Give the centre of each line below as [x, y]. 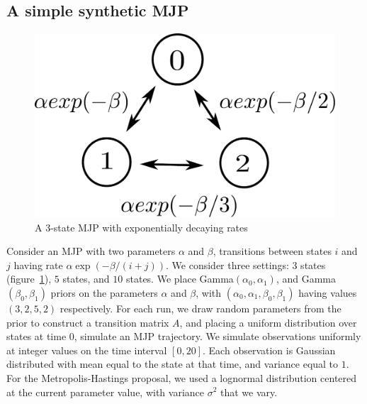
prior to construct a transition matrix [88, 322]
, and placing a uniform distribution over [268, 322]
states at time [36, 336]
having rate [38, 264]
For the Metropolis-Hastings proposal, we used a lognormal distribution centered [182, 377]
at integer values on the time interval [87, 350]
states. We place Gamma [180, 279]
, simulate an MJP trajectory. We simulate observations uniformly [218, 336]
